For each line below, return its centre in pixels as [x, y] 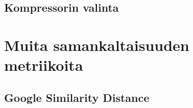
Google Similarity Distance [77, 97]
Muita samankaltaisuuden [97, 45]
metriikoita [44, 65]
